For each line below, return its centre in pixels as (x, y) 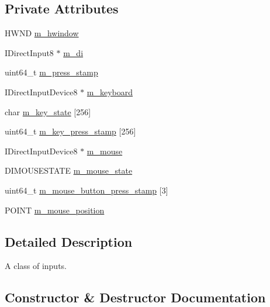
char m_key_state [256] (48, 111)
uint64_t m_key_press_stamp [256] (70, 131)
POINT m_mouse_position (55, 210)
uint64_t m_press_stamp (51, 72)
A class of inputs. (36, 266)
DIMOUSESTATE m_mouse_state (69, 170)
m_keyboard (110, 92)
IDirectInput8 (29, 52)
